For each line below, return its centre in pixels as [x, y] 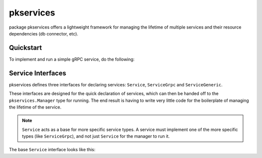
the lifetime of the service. [35, 107]
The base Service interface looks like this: [52, 150]
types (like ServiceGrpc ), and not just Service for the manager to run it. [96, 136]
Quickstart [25, 48]
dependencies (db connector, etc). [44, 33]
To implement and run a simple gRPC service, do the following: [72, 59]
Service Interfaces [38, 73]
